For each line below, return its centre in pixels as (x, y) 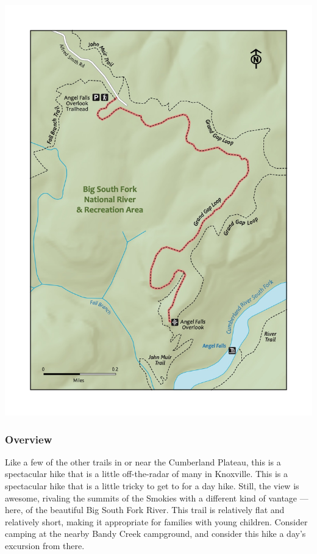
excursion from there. (45, 545)
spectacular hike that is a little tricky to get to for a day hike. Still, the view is (152, 486)
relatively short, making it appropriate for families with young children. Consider (156, 521)
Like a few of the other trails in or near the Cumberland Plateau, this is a (143, 461)
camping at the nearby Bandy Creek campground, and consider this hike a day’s (155, 534)
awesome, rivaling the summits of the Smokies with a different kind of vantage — (157, 498)
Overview (29, 439)
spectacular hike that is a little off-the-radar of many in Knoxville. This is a (146, 474)
